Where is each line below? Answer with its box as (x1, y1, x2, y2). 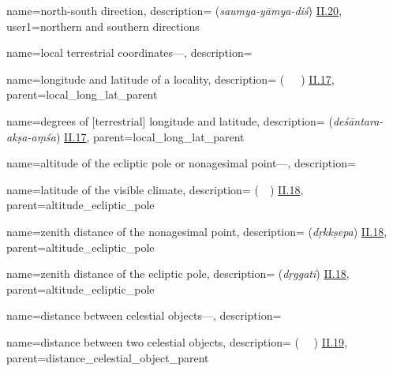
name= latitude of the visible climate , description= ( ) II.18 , (6, 181, 304, 197)
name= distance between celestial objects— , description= (6, 307, 282, 324)
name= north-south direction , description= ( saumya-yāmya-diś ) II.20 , (6, 2, 342, 18)
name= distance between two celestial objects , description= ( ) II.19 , (6, 333, 348, 350)
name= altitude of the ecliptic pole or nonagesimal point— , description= (6, 155, 356, 171)
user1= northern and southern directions (6, 17, 200, 34)
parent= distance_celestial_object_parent (6, 349, 209, 365)
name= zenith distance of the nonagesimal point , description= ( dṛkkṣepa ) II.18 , (6, 223, 387, 239)
